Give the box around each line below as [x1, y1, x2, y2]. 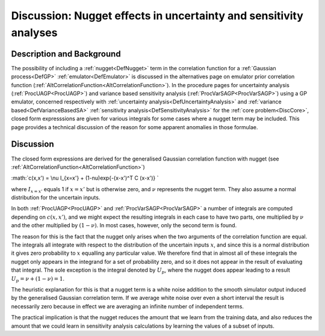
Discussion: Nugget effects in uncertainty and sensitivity [11, 9, 303, 22]
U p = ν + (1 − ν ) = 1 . [11, 275, 65, 284]
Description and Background [11, 49, 121, 59]
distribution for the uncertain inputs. [11, 194, 101, 201]
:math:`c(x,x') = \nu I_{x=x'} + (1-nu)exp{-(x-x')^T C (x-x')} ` [11, 174, 159, 182]
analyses [11, 26, 58, 39]
